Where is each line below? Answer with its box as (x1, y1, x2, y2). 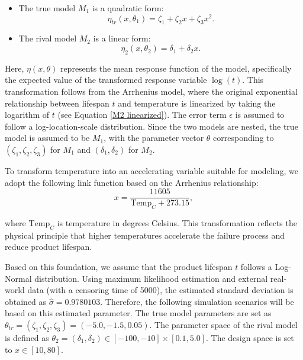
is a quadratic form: (92, 2, 164, 14)
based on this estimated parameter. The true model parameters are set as (5, 307, 272, 319)
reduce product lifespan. (5, 240, 92, 253)
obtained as (5, 295, 47, 307)
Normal (5, 272, 32, 284)
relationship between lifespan (5, 97, 109, 109)
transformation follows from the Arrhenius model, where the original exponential (5, 85, 298, 98)
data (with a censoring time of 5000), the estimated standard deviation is (27, 284, 294, 296)
